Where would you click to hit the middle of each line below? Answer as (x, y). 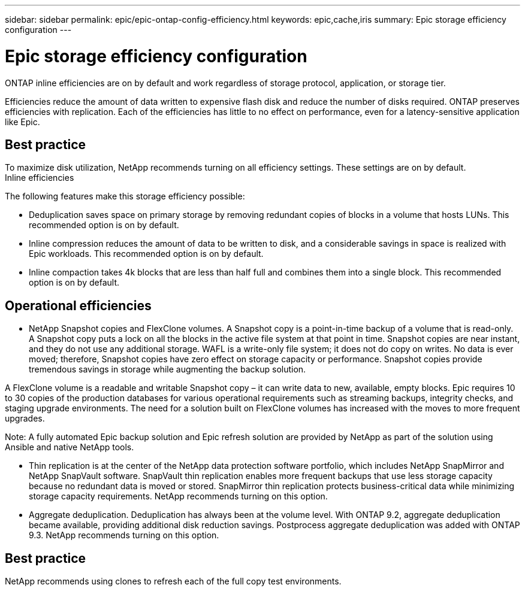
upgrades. (25, 419)
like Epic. (22, 122)
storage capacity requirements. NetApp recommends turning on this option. (178, 496)
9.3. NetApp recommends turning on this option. (124, 535)
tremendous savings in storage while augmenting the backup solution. (168, 369)
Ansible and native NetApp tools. (70, 447)
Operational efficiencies (78, 305)
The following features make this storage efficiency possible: (125, 196)
